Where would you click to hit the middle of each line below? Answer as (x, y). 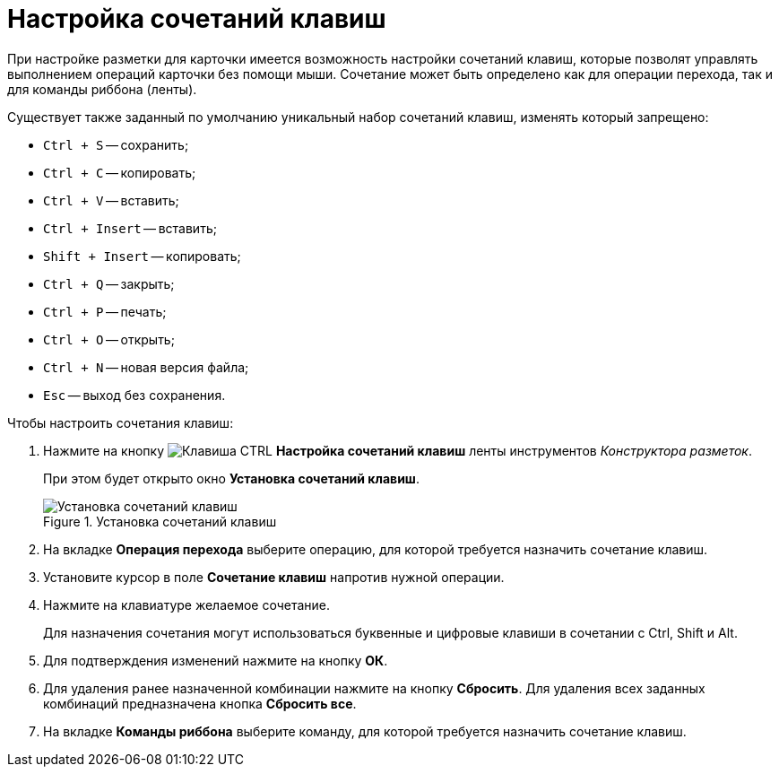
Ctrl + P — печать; (105, 311)
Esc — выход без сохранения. (134, 395)
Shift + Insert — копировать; (142, 256)
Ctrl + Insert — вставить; (130, 228)
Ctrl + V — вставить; (111, 200)
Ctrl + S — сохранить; (116, 144)
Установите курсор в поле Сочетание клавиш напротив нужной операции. (274, 577)
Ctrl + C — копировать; (120, 172)
